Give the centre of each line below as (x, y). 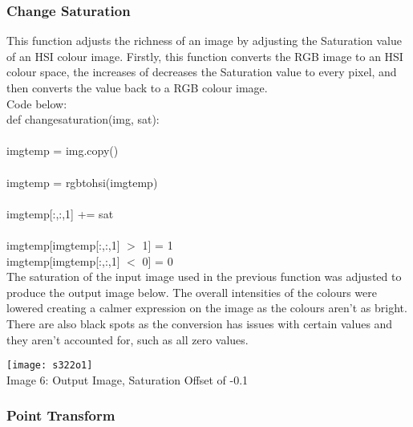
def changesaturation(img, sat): (83, 119)
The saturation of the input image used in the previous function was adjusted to (204, 277)
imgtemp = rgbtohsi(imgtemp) (82, 182)
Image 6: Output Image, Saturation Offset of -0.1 (128, 379)
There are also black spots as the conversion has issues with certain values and (200, 323)
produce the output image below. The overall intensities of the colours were (192, 292)
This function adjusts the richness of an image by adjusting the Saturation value (204, 41)
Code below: (37, 103)
